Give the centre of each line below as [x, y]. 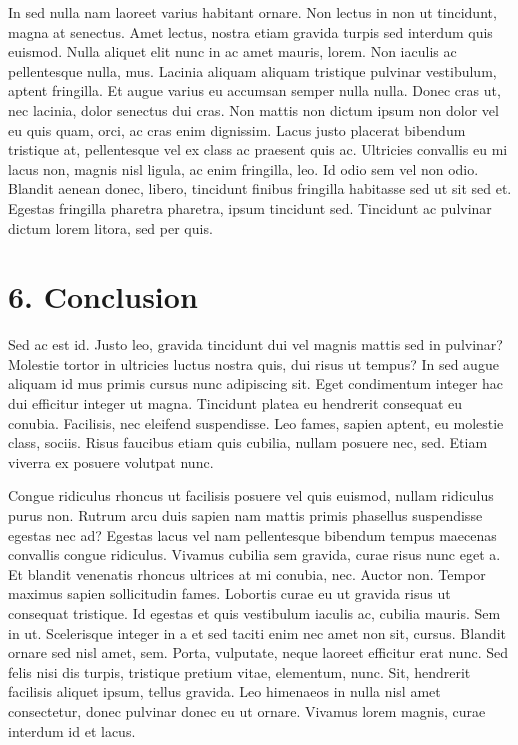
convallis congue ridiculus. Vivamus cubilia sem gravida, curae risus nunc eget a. [254, 554]
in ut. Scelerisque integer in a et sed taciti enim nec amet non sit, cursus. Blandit [257, 632]
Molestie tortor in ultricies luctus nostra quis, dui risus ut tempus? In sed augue [253, 363]
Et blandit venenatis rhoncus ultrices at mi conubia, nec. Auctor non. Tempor [247, 573]
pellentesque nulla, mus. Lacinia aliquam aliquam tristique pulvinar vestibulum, [252, 70]
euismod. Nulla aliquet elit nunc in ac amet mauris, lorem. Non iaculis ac [232, 51]
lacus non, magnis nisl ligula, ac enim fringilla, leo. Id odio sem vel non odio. [243, 168]
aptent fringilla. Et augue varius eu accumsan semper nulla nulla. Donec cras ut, [254, 90]
